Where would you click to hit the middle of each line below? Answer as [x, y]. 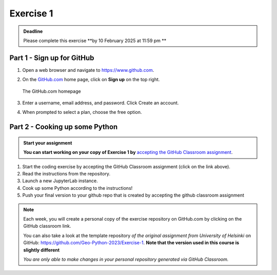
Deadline [33, 31]
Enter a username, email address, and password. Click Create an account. [101, 103]
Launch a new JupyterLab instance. [60, 181]
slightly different [42, 250]
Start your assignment [48, 143]
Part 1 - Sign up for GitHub [52, 58]
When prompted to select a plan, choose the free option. [82, 112]
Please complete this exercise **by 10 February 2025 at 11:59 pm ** [95, 41]
